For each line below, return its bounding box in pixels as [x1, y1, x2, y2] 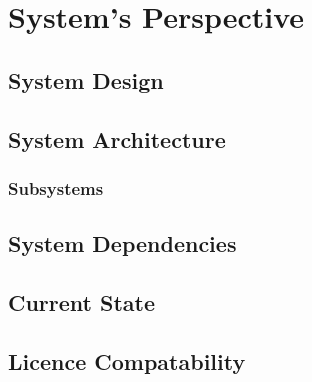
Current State [8, 286, 156, 317]
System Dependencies [8, 228, 237, 259]
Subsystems [8, 175, 104, 200]
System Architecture [8, 123, 226, 154]
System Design [8, 64, 164, 95]
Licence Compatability [8, 345, 246, 376]
